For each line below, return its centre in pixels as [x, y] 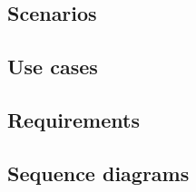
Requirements [73, 119]
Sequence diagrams [98, 173]
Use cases [53, 67]
